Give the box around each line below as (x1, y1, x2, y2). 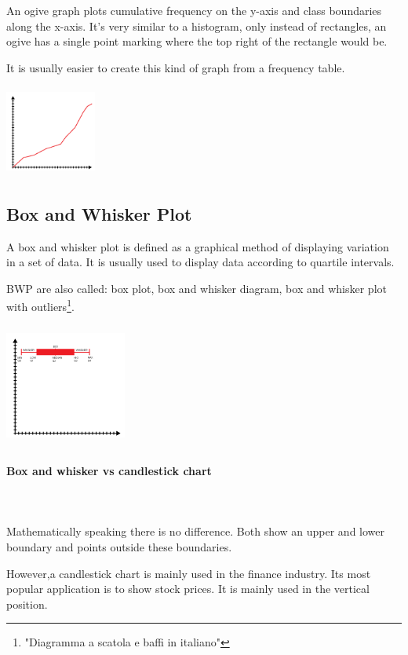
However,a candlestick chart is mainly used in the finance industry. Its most (6, 565, 371, 581)
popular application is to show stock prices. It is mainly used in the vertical (6, 580, 370, 597)
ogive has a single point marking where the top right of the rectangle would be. (6, 33, 388, 49)
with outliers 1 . (6, 296, 75, 314)
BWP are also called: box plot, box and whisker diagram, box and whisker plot (6, 280, 387, 296)
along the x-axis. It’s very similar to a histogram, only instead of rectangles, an (6, 17, 387, 34)
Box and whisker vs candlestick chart (6, 462, 212, 478)
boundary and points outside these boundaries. (6, 538, 232, 554)
